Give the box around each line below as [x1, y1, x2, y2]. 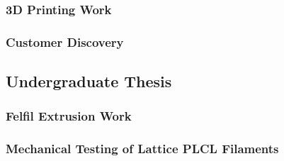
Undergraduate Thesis [6, 70, 172, 92]
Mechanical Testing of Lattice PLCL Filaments [6, 140, 279, 157]
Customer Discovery [6, 33, 124, 50]
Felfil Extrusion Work [6, 107, 132, 125]
